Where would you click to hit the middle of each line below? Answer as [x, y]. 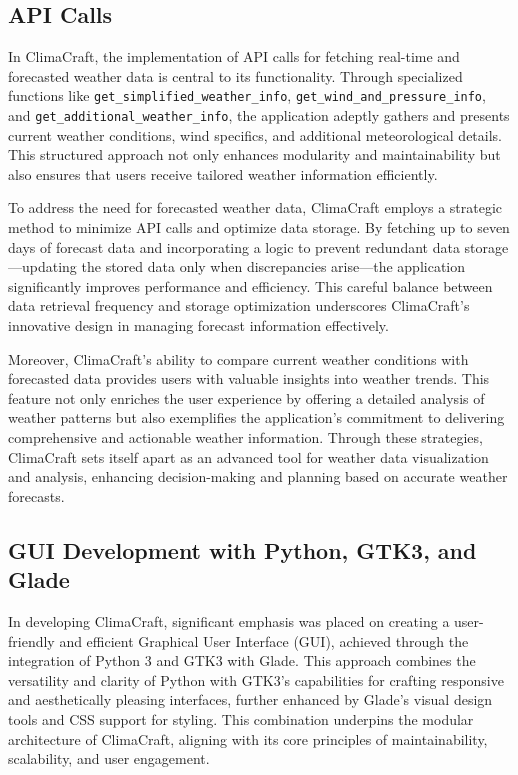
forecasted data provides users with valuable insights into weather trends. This [249, 378]
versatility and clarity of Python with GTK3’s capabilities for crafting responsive [256, 679]
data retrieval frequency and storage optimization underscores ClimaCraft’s [239, 305]
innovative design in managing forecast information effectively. [198, 325]
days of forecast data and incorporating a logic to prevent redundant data [234, 246]
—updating [42, 266]
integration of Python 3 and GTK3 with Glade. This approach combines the [242, 660]
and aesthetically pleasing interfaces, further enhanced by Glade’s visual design [250, 699]
